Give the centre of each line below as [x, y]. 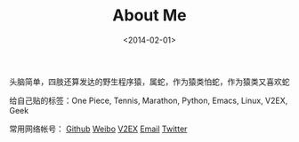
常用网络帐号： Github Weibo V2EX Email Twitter [98, 129]
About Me [149, 16]
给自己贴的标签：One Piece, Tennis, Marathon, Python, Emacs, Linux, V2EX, [149, 100]
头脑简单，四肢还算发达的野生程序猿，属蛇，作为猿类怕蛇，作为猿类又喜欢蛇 [149, 82]
